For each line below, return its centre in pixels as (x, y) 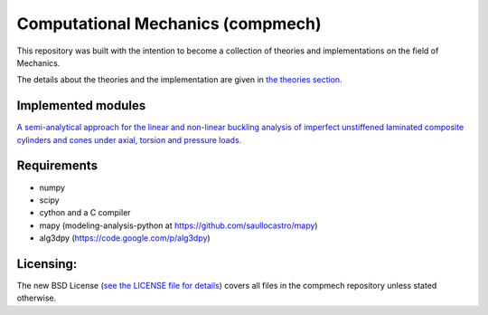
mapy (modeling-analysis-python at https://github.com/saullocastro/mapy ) (178, 225)
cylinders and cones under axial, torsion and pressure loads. (129, 139)
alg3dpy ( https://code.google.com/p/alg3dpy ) (125, 238)
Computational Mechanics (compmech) (169, 24)
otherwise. (37, 298)
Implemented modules (81, 105)
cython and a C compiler (85, 213)
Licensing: (47, 264)
